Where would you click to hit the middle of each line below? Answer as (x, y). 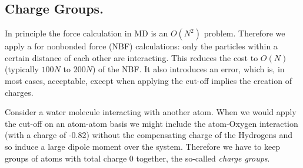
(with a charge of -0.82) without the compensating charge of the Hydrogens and (149, 135)
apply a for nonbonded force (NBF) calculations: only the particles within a (141, 46)
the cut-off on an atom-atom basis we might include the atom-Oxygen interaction (151, 123)
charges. (19, 92)
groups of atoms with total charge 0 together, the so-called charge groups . (137, 158)
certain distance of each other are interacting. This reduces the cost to (131, 57)
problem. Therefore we (244, 33)
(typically (22, 69)
